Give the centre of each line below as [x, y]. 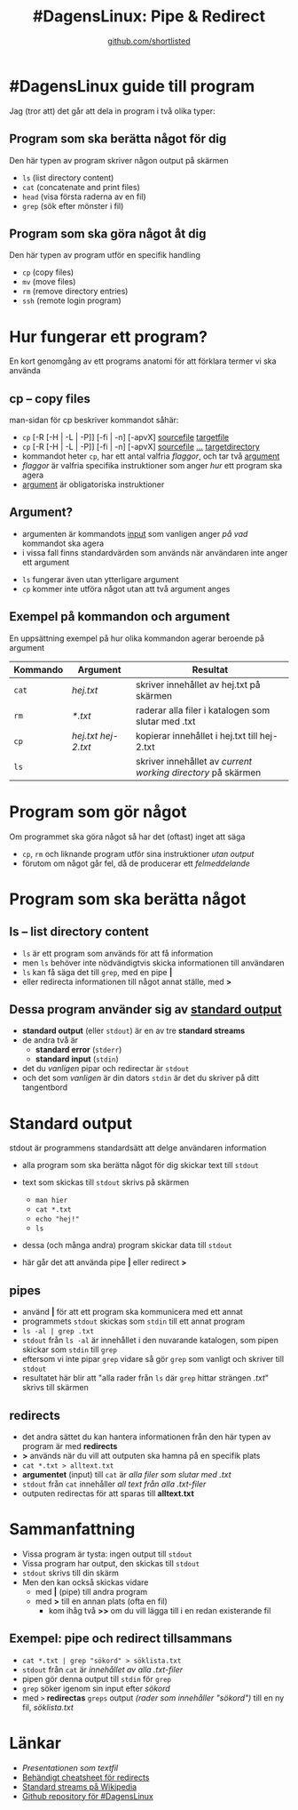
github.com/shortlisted [149, 41]
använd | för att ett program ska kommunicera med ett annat [133, 1312]
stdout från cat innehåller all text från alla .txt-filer [114, 1484]
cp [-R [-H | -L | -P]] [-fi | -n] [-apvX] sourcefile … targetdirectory [141, 447]
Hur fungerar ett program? [109, 336]
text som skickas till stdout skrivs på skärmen [106, 1182]
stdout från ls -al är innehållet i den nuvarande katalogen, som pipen [150, 1341]
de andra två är [50, 1040]
